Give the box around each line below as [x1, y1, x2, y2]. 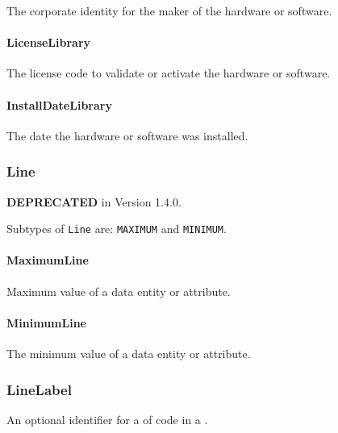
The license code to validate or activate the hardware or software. [6, 65, 331, 81]
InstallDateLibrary [6, 96, 112, 113]
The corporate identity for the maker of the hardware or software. [6, 2, 332, 19]
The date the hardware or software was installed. [6, 127, 248, 144]
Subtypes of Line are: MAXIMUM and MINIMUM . [6, 220, 227, 237]
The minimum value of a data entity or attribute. [6, 345, 251, 362]
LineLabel [6, 379, 72, 399]
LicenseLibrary [6, 34, 91, 51]
